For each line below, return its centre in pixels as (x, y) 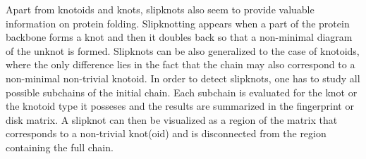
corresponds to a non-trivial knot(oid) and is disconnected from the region (166, 133)
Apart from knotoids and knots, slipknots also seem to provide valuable (160, 9)
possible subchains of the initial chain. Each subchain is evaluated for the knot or (182, 92)
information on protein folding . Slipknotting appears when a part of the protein (178, 23)
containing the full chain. (60, 147)
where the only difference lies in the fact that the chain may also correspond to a (181, 64)
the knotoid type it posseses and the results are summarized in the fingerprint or (180, 106)
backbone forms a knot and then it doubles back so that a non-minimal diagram (179, 37)
